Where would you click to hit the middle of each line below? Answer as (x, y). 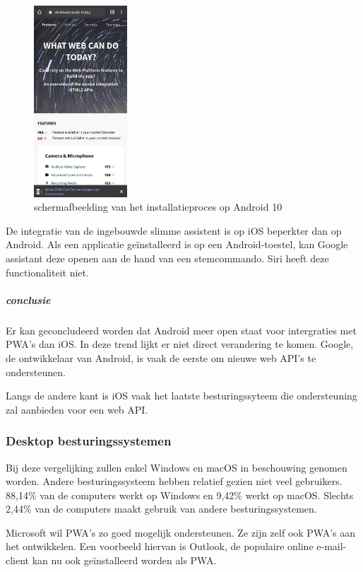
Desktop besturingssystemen (89, 441)
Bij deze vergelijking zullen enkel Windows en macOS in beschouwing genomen (177, 467)
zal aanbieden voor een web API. (77, 409)
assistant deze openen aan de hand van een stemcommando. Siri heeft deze (167, 258)
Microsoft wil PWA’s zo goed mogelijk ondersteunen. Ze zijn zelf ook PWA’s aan (181, 532)
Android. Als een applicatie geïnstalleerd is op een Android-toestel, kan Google (177, 244)
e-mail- (332, 546)
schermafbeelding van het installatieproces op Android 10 (158, 207)
